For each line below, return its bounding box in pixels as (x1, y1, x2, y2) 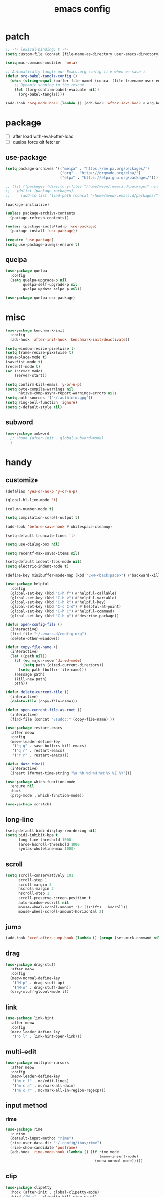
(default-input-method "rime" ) (10, 1136, 73, 1141)
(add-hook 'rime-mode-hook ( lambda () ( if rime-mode (10, 1150, 119, 1155)
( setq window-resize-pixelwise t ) (5, 346, 76, 351)
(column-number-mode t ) (5, 507, 54, 512)
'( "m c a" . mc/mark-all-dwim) (12, 1083, 76, 1088)
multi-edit (5, 1047, 36, 1055)
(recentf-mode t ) (5, 364, 41, 369)
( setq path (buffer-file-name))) (18, 667, 87, 672)
